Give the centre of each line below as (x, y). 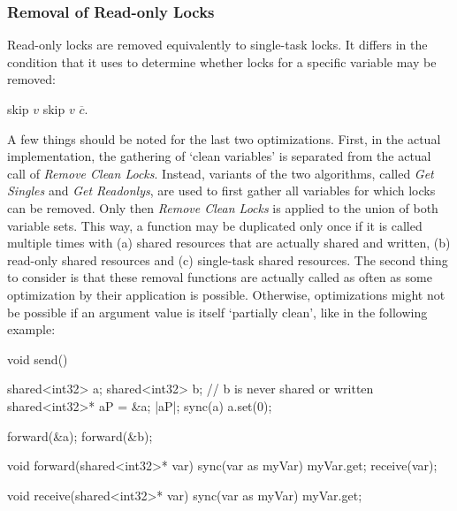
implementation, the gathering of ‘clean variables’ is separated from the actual (219, 156)
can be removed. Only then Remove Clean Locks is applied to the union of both (223, 207)
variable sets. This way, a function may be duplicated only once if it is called (215, 225)
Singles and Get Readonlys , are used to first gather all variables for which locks (221, 191)
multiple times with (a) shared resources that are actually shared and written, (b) (229, 243)
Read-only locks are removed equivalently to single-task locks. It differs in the (217, 45)
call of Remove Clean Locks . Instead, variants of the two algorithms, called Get (221, 173)
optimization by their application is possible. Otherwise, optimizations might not (226, 294)
